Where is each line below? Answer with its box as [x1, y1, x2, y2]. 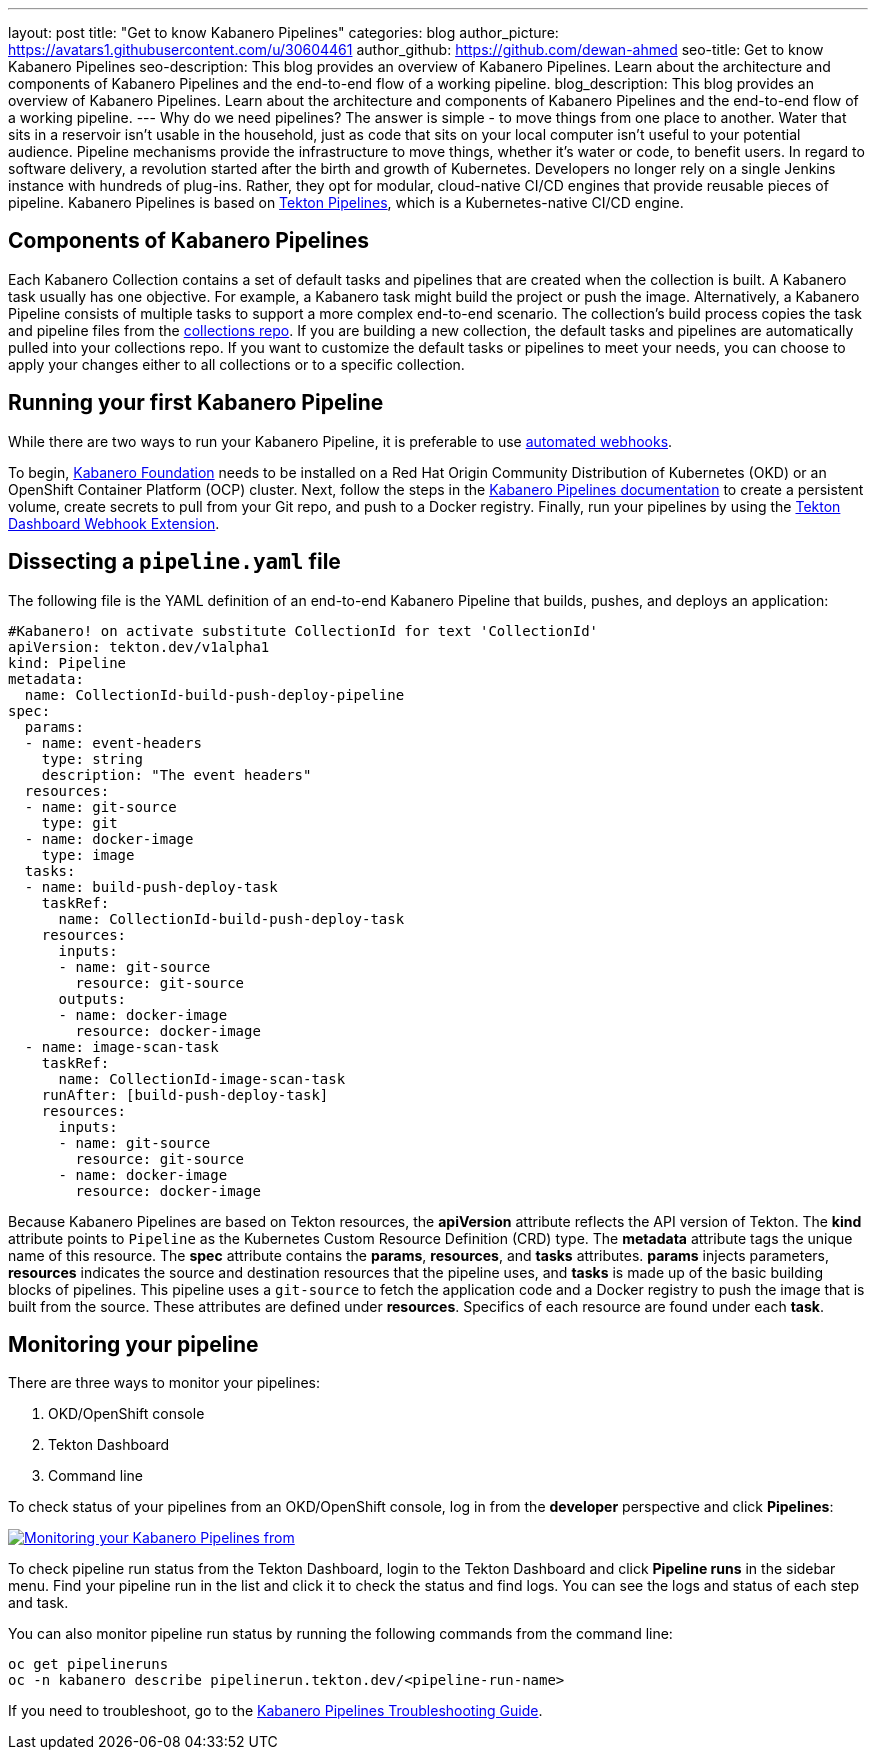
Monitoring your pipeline [8, 1331, 259, 1357]
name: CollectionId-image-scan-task [58, 1070, 346, 1087]
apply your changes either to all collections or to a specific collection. [8, 355, 465, 373]
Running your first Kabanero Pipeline [8, 390, 384, 416]
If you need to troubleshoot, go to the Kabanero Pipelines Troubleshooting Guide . [8, 1702, 543, 1720]
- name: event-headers [24, 734, 202, 751]
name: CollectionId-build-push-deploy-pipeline [24, 686, 405, 703]
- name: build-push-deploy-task [24, 878, 278, 895]
